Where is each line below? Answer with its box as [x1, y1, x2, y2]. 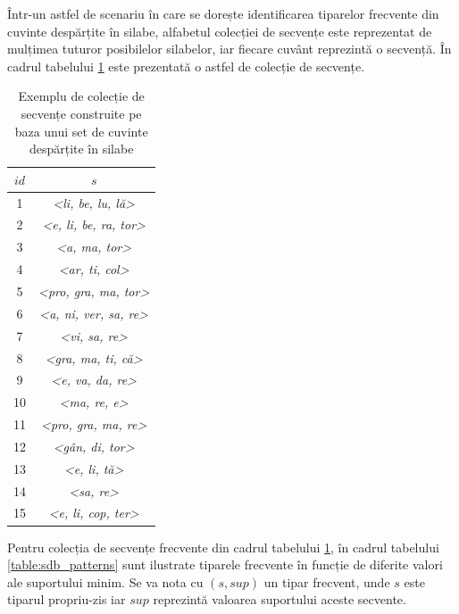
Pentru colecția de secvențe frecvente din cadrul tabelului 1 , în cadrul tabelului [7, 537, 439, 556]
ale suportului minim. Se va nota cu [7, 572, 204, 591]
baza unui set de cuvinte [14, 121, 148, 140]
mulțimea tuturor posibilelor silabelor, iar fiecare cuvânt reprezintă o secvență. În [7, 39, 452, 58]
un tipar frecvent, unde [263, 572, 390, 591]
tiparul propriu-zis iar [7, 590, 126, 609]
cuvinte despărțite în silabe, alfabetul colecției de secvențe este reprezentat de [7, 21, 432, 40]
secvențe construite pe [21, 104, 142, 122]
